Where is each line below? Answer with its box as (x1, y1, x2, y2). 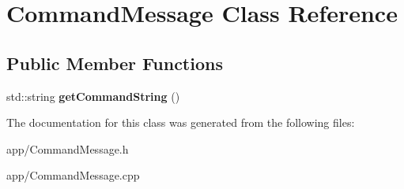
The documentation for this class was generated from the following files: (6, 114, 355, 131)
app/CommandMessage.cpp (6, 167, 140, 183)
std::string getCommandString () (6, 87, 180, 104)
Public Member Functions (6, 50, 223, 75)
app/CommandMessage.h (6, 140, 129, 157)
